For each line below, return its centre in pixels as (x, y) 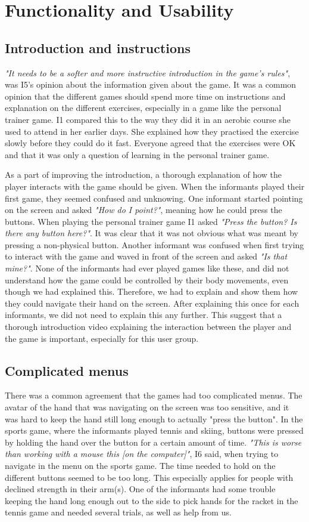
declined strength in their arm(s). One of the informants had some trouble (140, 489)
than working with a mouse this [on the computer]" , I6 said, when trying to (142, 454)
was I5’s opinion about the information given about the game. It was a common (151, 84)
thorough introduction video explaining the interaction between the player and (148, 327)
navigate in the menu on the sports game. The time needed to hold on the (140, 465)
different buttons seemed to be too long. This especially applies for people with (149, 477)
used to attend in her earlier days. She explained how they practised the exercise (152, 131)
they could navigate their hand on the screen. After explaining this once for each (152, 303)
